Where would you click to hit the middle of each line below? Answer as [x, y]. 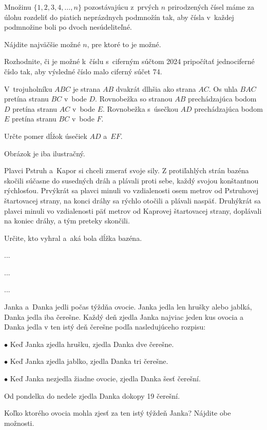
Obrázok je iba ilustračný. [45, 153]
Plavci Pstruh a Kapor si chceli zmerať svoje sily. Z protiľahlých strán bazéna [127, 170]
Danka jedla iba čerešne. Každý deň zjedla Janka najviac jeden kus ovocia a [124, 316]
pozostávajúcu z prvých [121, 7]
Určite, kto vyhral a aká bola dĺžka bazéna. [73, 238]
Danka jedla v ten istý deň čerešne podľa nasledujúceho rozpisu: [105, 327]
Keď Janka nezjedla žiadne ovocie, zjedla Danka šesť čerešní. [105, 378]
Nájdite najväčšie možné [42, 44]
